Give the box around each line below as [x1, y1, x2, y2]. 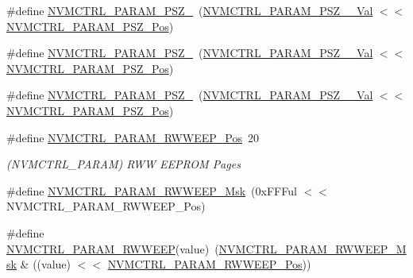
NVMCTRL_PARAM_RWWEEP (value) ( [6, 240, 219, 257]
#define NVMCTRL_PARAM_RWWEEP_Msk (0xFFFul [6, 182, 297, 199]
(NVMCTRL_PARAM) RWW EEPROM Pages [6, 156, 241, 172]
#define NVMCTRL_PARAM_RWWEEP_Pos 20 [6, 129, 260, 145]
